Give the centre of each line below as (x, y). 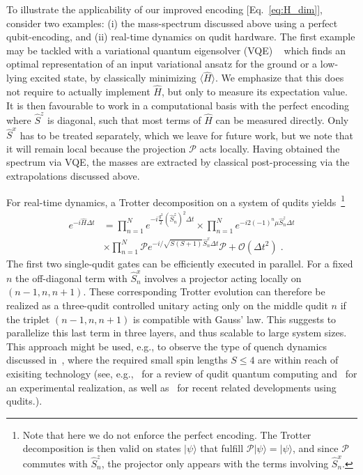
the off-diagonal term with (71, 278)
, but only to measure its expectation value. (254, 91)
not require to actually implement (78, 91)
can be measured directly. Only (282, 119)
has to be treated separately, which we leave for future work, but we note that (186, 135)
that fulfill (222, 448)
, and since (316, 448)
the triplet (28, 319)
